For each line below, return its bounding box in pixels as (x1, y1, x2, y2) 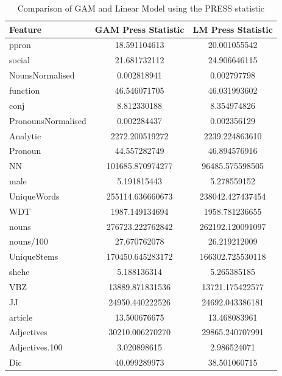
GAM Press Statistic (94, 23, 185, 35)
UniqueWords (9, 189, 60, 202)
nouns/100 (9, 235, 48, 248)
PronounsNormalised (9, 114, 86, 127)
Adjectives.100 (9, 341, 63, 353)
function (9, 83, 40, 96)
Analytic (9, 129, 41, 142)
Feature (9, 23, 42, 35)
